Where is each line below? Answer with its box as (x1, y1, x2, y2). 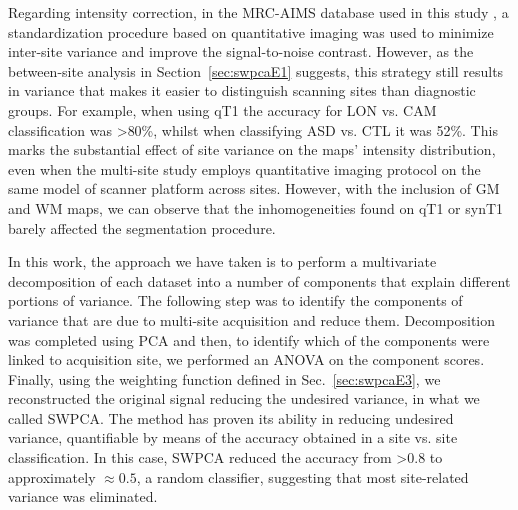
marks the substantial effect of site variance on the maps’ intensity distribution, (8, 139, 496, 160)
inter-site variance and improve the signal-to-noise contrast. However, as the (8, 41, 474, 62)
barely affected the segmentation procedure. (8, 217, 276, 238)
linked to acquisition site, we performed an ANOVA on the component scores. (8, 349, 485, 370)
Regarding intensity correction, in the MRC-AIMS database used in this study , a (8, 2, 509, 22)
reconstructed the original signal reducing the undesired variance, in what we (8, 388, 480, 409)
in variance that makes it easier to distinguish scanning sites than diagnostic (8, 80, 476, 101)
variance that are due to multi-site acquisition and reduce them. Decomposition (8, 309, 496, 330)
